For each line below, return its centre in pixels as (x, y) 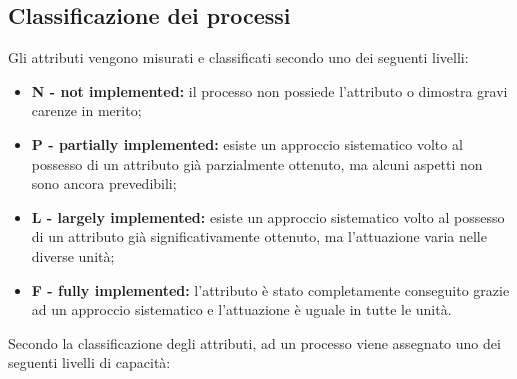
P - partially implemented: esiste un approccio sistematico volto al (247, 143)
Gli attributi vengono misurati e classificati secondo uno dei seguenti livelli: (238, 57)
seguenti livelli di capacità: (89, 362)
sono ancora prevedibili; (104, 183)
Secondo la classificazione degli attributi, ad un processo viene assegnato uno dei (254, 342)
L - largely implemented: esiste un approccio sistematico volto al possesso (268, 216)
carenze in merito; (86, 110)
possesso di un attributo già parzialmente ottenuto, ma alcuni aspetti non (257, 163)
